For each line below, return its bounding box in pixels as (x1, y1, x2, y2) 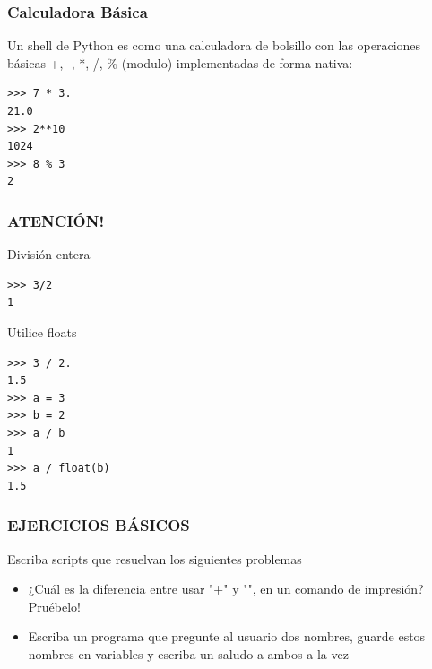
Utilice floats (7, 322, 77, 341)
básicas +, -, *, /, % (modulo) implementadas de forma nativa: (7, 53, 353, 72)
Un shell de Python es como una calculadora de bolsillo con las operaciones (7, 36, 421, 55)
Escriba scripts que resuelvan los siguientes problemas (7, 549, 302, 568)
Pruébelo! (28, 596, 81, 615)
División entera (7, 245, 91, 264)
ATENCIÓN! (7, 209, 105, 231)
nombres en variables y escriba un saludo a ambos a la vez (28, 644, 349, 663)
